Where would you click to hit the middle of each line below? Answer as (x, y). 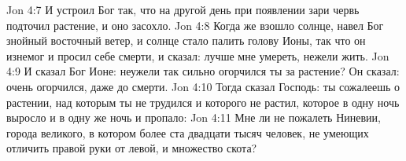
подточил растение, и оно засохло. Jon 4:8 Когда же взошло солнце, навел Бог (195, 25)
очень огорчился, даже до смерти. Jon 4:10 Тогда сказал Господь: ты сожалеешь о (203, 86)
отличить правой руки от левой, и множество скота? (132, 148)
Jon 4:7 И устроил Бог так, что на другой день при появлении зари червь (183, 9)
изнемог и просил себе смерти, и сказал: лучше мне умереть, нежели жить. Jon (198, 55)
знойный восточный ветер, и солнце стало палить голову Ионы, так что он (186, 40)
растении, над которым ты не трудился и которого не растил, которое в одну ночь (203, 102)
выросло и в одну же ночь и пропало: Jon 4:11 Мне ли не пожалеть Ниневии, (194, 117)
